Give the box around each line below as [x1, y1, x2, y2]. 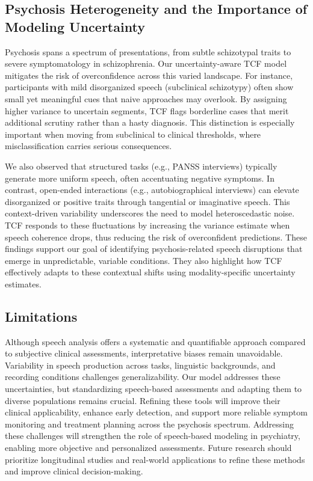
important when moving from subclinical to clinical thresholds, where [5, 127, 261, 140]
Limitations [5, 307, 78, 325]
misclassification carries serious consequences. [5, 139, 172, 152]
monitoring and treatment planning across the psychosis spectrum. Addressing [5, 417, 294, 430]
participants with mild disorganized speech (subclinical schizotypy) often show [5, 81, 294, 93]
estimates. [5, 277, 42, 290]
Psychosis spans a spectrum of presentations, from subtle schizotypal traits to [5, 45, 291, 58]
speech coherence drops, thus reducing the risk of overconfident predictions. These [5, 230, 307, 243]
